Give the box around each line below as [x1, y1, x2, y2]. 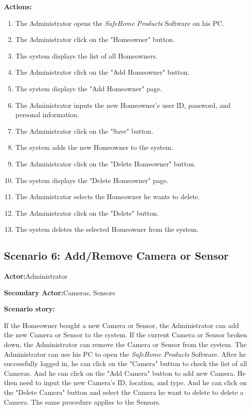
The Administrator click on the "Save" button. [15, 125, 154, 136]
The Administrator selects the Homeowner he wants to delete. [15, 191, 200, 202]
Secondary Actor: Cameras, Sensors [4, 287, 115, 297]
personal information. [15, 109, 79, 120]
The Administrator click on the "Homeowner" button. [15, 34, 175, 44]
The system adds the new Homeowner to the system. [15, 142, 173, 152]
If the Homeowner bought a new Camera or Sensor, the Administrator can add [4, 320, 239, 330]
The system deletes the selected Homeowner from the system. [15, 224, 199, 234]
